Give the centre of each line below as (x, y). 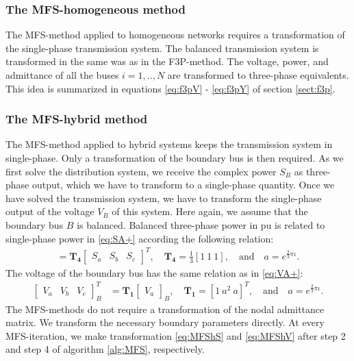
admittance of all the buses (62, 75)
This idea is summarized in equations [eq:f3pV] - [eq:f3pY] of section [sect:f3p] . (170, 88)
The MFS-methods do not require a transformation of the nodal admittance (165, 309)
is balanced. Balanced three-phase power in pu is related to (201, 224)
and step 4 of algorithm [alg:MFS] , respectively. (105, 349)
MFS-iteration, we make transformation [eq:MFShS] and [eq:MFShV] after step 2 (176, 335)
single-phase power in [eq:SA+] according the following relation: (140, 238)
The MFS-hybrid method (77, 119)
